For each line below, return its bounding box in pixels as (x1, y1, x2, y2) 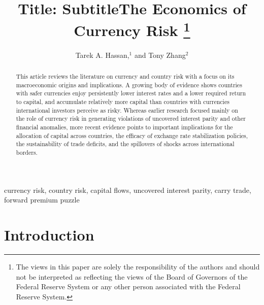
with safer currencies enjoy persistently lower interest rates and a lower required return (16, 89, 246, 97)
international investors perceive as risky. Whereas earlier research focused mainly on (16, 106, 238, 114)
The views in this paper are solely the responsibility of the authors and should (16, 261, 260, 272)
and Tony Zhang (134, 49, 186, 60)
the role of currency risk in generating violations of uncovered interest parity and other (16, 114, 246, 123)
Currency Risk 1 (74, 18, 190, 41)
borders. (16, 148, 38, 156)
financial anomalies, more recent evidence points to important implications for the (16, 122, 233, 131)
